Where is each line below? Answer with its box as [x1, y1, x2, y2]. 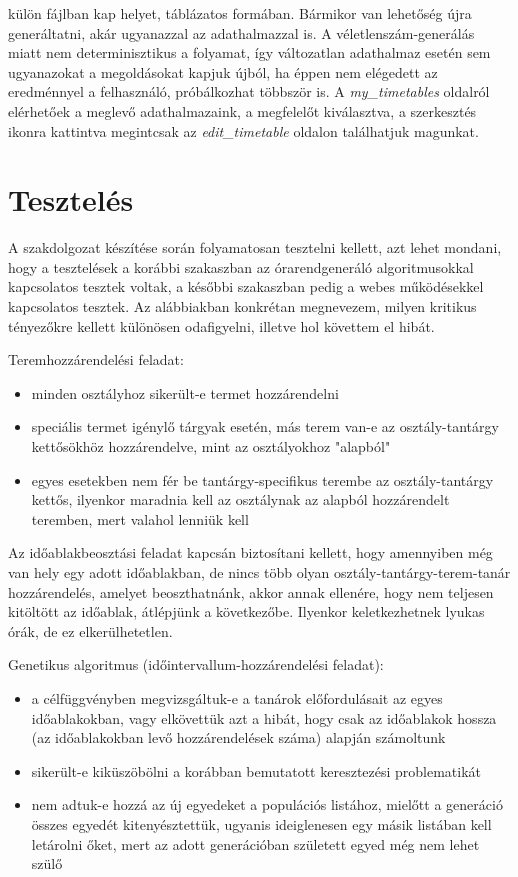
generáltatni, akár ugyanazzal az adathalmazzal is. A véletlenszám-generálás [8, 22, 475, 43]
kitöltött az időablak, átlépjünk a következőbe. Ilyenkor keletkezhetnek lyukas [8, 601, 485, 622]
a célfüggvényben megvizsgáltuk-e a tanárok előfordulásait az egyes [31, 687, 443, 708]
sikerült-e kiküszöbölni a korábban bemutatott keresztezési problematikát [31, 760, 482, 781]
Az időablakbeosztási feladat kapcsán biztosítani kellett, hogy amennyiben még [8, 542, 493, 563]
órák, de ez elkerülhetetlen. [8, 620, 173, 641]
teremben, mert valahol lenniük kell [31, 508, 249, 529]
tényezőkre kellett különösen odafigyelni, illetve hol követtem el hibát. [8, 315, 435, 336]
